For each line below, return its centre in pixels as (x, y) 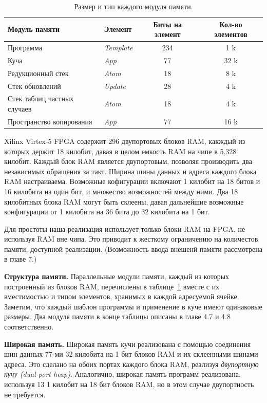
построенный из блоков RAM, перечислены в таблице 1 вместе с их (112, 286)
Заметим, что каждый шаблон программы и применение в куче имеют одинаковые (133, 306)
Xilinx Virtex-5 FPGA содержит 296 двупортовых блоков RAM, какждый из (125, 141)
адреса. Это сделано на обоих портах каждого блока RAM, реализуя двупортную (131, 364)
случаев (20, 108)
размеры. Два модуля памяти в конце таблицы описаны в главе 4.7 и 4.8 (117, 316)
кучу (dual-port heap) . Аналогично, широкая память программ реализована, (122, 374)
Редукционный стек (38, 73)
